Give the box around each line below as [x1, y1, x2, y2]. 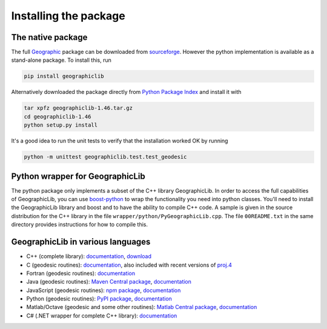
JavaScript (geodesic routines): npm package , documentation [26, 287, 181, 294]
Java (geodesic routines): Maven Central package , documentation [26, 278, 192, 285]
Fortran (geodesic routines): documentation [26, 270, 136, 277]
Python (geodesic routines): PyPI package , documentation [26, 295, 173, 302]
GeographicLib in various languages [11, 237, 151, 247]
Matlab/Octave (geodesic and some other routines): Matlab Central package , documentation [26, 304, 257, 311]
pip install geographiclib [24, 73, 104, 80]
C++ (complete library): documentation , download [26, 253, 151, 260]
